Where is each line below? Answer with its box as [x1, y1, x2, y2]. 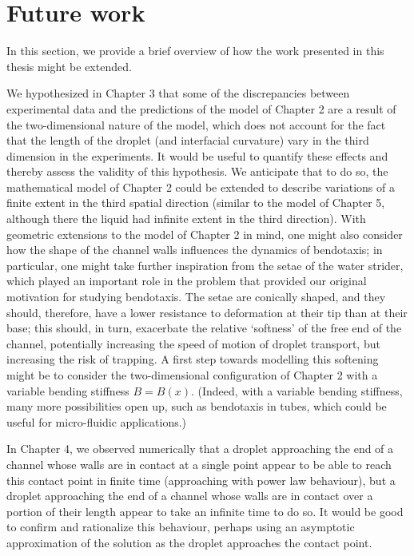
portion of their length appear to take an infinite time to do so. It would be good [6, 502, 404, 519]
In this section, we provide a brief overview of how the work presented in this [6, 42, 384, 59]
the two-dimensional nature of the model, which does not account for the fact [6, 116, 386, 133]
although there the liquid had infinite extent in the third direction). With [6, 210, 366, 227]
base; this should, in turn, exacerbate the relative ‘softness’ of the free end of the [6, 320, 402, 336]
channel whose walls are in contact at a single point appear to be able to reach [6, 455, 392, 472]
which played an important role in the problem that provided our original [6, 272, 367, 289]
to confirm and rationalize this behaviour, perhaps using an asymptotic [6, 518, 355, 535]
